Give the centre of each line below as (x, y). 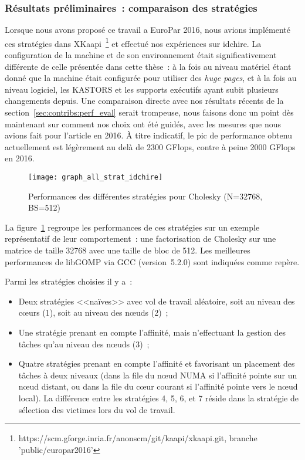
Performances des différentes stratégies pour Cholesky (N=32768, (145, 196)
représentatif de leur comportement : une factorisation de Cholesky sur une (140, 239)
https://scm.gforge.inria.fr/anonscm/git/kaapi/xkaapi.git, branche (138, 438)
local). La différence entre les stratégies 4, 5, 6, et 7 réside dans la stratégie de (158, 398)
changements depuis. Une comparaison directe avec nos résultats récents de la (144, 101)
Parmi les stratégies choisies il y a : (69, 281)
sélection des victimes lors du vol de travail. (97, 409)
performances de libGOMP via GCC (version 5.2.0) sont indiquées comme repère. (152, 261)
